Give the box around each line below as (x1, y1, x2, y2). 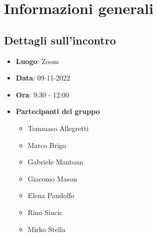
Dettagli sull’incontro (4, 32, 116, 47)
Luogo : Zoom (15, 55, 59, 66)
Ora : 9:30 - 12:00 (15, 89, 69, 99)
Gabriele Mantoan (27, 156, 83, 167)
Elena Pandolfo (27, 190, 74, 200)
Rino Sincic (27, 206, 63, 217)
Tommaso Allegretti (27, 122, 89, 133)
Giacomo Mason (27, 173, 77, 183)
